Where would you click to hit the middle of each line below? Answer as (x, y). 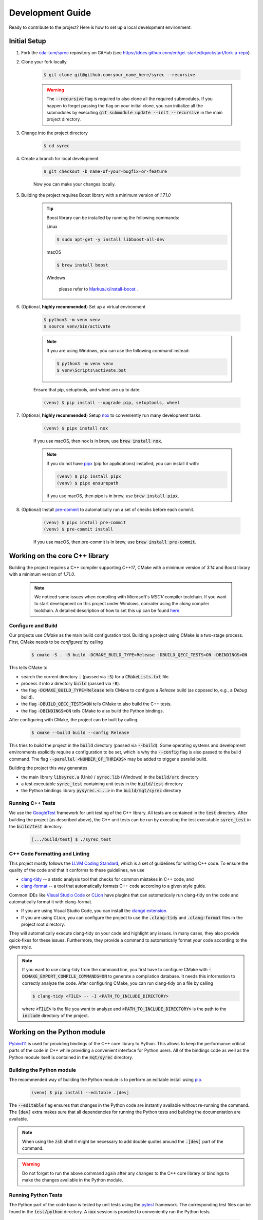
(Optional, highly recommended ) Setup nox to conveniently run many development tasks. (112, 415)
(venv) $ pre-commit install (78, 529)
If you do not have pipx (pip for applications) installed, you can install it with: (123, 463)
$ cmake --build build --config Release (80, 733)
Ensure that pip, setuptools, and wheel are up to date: (87, 390)
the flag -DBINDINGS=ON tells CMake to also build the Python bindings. (93, 711)
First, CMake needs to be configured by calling (56, 642)
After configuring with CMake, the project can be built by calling (73, 720)
